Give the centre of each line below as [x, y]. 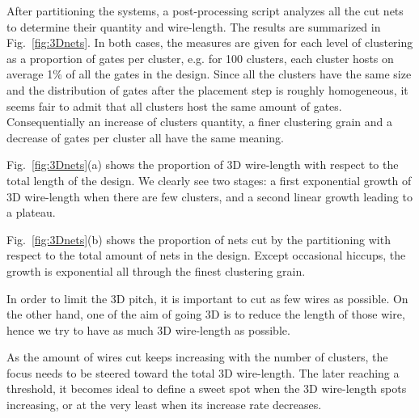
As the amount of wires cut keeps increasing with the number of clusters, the [197, 357]
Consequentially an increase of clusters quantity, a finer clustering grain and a [199, 122]
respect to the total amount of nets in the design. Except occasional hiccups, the [206, 255]
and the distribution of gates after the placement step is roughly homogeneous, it [207, 89]
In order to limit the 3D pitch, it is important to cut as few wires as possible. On [207, 298]
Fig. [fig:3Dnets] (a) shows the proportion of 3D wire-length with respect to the [203, 165]
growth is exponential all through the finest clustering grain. [156, 270]
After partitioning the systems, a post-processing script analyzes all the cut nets [205, 11]
